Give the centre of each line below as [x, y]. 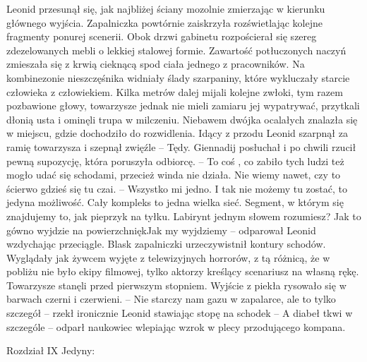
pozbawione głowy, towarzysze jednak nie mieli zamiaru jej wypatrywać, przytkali [183, 105]
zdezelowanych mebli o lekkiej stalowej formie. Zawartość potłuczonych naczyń [176, 50]
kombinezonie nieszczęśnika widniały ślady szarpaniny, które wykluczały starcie [178, 77]
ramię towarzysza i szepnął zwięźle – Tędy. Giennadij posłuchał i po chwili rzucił [181, 146]
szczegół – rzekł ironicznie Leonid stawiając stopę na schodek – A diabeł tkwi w [180, 313]
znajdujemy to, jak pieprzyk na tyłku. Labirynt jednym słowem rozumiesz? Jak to [184, 216]
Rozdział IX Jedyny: [51, 350]
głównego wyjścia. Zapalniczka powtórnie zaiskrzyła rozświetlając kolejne [165, 22]
